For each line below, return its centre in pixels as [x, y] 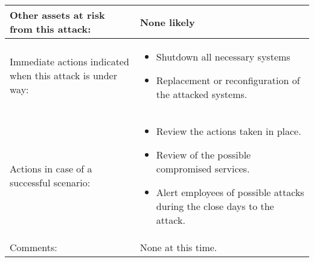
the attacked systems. [202, 94]
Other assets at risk [57, 15]
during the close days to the [215, 206]
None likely [167, 22]
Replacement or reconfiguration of [228, 80]
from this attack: [50, 29]
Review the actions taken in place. [229, 131]
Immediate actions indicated [69, 61]
